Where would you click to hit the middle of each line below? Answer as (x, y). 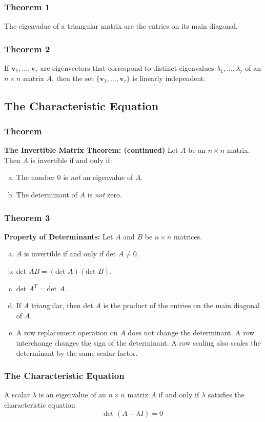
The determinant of (47, 194)
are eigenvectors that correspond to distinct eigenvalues (127, 68)
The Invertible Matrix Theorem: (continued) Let (91, 150)
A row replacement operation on (67, 333)
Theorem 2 (27, 48)
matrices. (188, 236)
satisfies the (226, 395)
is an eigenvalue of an (72, 395)
